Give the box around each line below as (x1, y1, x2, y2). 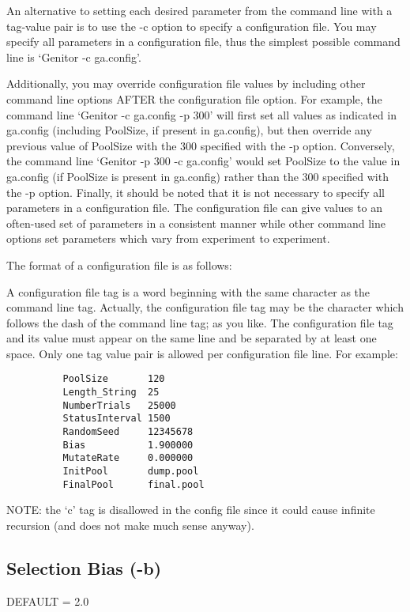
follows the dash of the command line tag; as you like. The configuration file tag (6, 314, 393, 331)
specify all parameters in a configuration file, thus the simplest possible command (6, 33, 401, 50)
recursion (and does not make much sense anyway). (6, 516, 254, 533)
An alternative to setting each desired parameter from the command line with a (6, 2, 393, 18)
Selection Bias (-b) (6, 555, 162, 580)
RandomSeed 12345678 (62, 426, 194, 438)
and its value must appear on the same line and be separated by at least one (6, 330, 377, 346)
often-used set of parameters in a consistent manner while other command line (6, 214, 386, 231)
